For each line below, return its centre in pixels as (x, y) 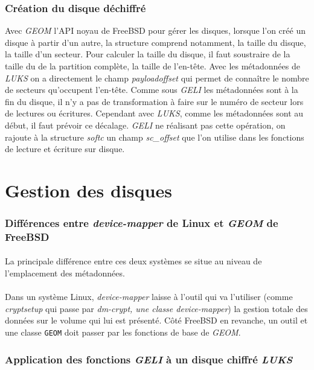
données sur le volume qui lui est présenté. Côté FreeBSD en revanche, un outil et (156, 320)
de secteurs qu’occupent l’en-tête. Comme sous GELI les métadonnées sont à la (152, 90)
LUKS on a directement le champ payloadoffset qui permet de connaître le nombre (157, 78)
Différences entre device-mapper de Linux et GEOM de (142, 223)
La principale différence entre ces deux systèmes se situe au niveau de (133, 261)
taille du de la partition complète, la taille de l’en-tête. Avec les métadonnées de (152, 66)
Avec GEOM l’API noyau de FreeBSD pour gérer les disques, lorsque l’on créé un (155, 30)
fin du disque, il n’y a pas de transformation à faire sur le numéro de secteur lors (154, 101)
